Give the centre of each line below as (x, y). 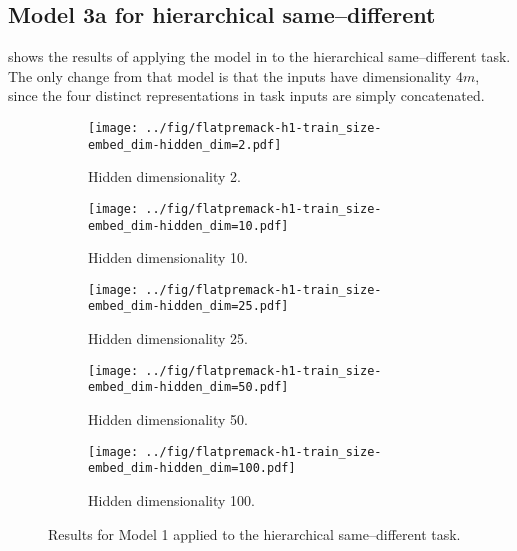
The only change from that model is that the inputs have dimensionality (230, 75)
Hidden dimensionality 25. (168, 338)
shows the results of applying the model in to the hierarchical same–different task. (259, 56)
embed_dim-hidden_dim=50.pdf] (188, 387)
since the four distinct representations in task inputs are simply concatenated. (246, 95)
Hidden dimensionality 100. (171, 499)
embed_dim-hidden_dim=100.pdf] (192, 468)
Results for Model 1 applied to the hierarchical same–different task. (254, 533)
